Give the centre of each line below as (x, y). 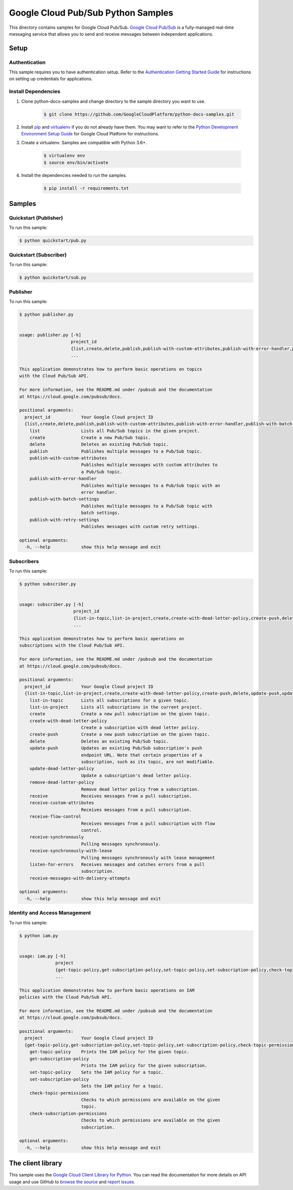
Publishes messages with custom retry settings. (140, 526)
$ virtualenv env (64, 156)
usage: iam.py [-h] (42, 956)
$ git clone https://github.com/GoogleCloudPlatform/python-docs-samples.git (139, 114)
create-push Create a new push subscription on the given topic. (120, 734)
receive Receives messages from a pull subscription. (111, 796)
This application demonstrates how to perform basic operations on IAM (107, 990)
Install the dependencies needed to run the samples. (74, 175)
